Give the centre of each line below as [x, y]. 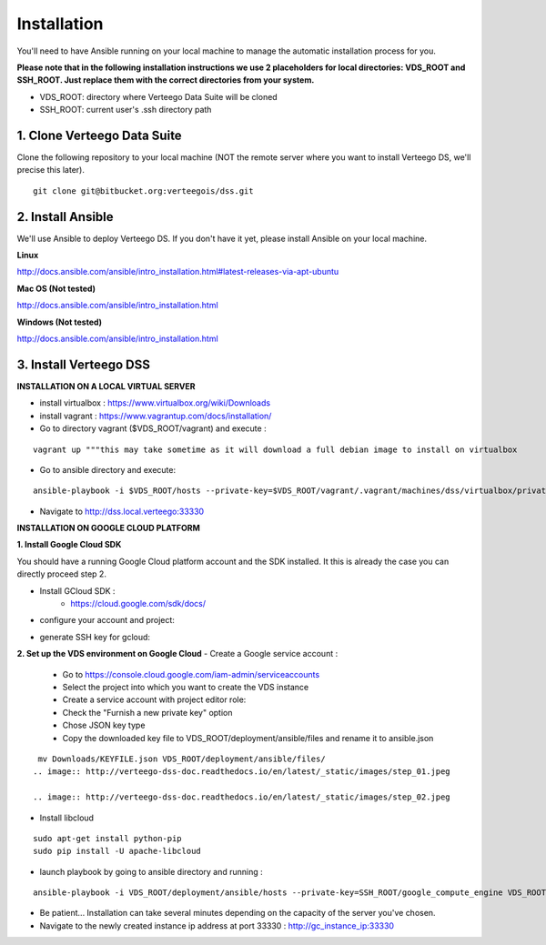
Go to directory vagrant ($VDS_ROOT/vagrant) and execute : [153, 428]
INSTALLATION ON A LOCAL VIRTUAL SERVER [106, 386]
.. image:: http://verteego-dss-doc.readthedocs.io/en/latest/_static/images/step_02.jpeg [242, 797]
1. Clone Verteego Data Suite [99, 135]
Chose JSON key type [104, 725]
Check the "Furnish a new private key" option [147, 712]
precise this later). [51, 170]
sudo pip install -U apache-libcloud [117, 851]
